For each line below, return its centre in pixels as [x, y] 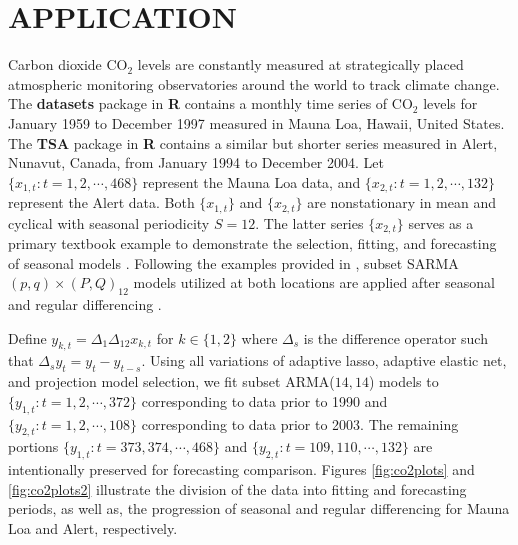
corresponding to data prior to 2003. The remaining [300, 423]
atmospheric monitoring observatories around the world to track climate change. [254, 83]
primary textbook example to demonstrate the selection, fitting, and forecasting [252, 243]
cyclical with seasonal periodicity [109, 222]
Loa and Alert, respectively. [93, 527]
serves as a [441, 222]
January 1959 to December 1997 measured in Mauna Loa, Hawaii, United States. [256, 122]
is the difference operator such [395, 337]
